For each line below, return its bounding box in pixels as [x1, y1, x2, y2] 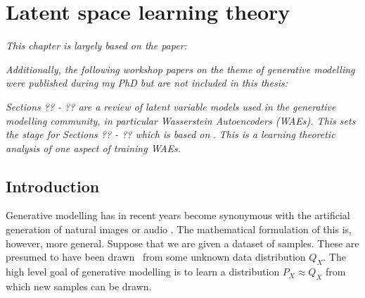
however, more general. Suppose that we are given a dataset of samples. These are [6, 235, 359, 250]
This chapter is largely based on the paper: [6, 38, 187, 53]
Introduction [6, 175, 100, 197]
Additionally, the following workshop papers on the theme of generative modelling [6, 61, 355, 76]
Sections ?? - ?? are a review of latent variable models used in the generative [6, 99, 336, 113]
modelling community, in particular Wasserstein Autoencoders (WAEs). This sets [6, 113, 356, 128]
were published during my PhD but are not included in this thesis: [6, 75, 288, 90]
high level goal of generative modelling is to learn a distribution [6, 264, 280, 279]
